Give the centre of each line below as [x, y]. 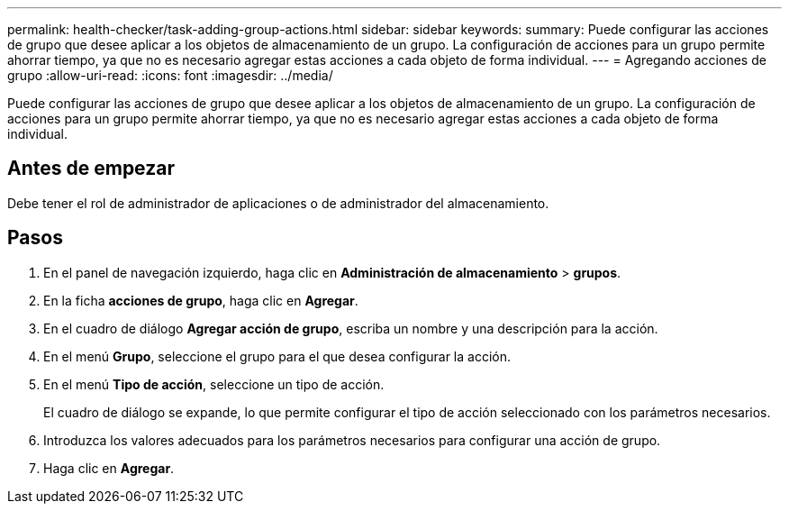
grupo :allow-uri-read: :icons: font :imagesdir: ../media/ [170, 75]
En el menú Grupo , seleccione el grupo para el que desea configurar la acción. [277, 356]
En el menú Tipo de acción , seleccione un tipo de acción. [214, 384]
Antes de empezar [91, 169]
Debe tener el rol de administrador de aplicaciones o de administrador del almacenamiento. [278, 203]
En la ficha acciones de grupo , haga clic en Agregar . [201, 300]
